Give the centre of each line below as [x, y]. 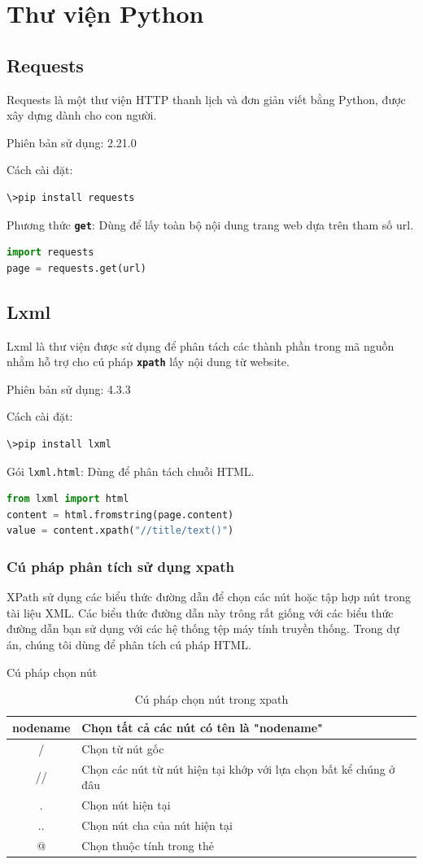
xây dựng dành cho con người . [82, 115]
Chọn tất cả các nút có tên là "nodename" [202, 727]
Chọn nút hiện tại [126, 804]
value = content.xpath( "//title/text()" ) [120, 531]
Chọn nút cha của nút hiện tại [157, 825]
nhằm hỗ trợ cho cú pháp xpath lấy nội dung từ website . [148, 362]
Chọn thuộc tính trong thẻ [148, 845]
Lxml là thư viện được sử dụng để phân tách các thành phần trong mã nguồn [201, 345]
